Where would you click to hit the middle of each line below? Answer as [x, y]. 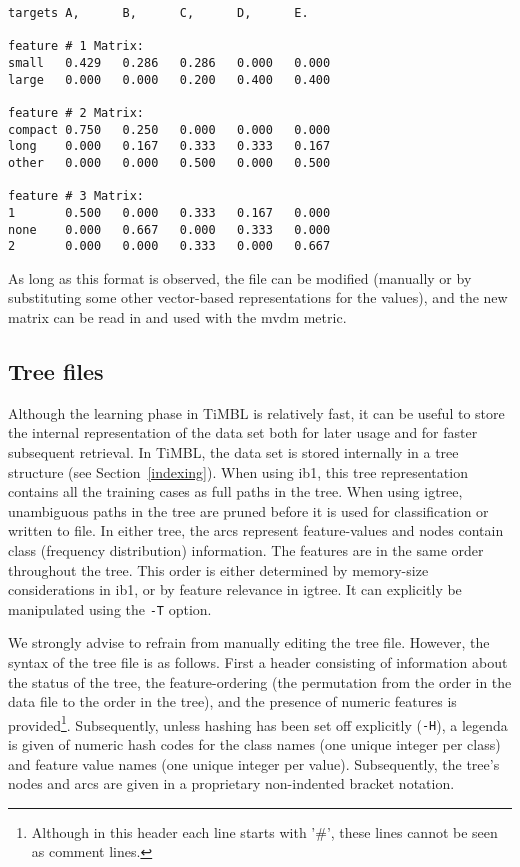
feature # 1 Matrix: [76, 46]
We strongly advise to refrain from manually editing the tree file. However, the [249, 642]
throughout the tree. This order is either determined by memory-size [218, 569]
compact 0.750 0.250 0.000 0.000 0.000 [169, 129]
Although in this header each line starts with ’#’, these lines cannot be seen [264, 831]
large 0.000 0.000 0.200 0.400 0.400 [169, 79]
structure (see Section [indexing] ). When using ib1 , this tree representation [238, 471]
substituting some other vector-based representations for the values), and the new [258, 297]
